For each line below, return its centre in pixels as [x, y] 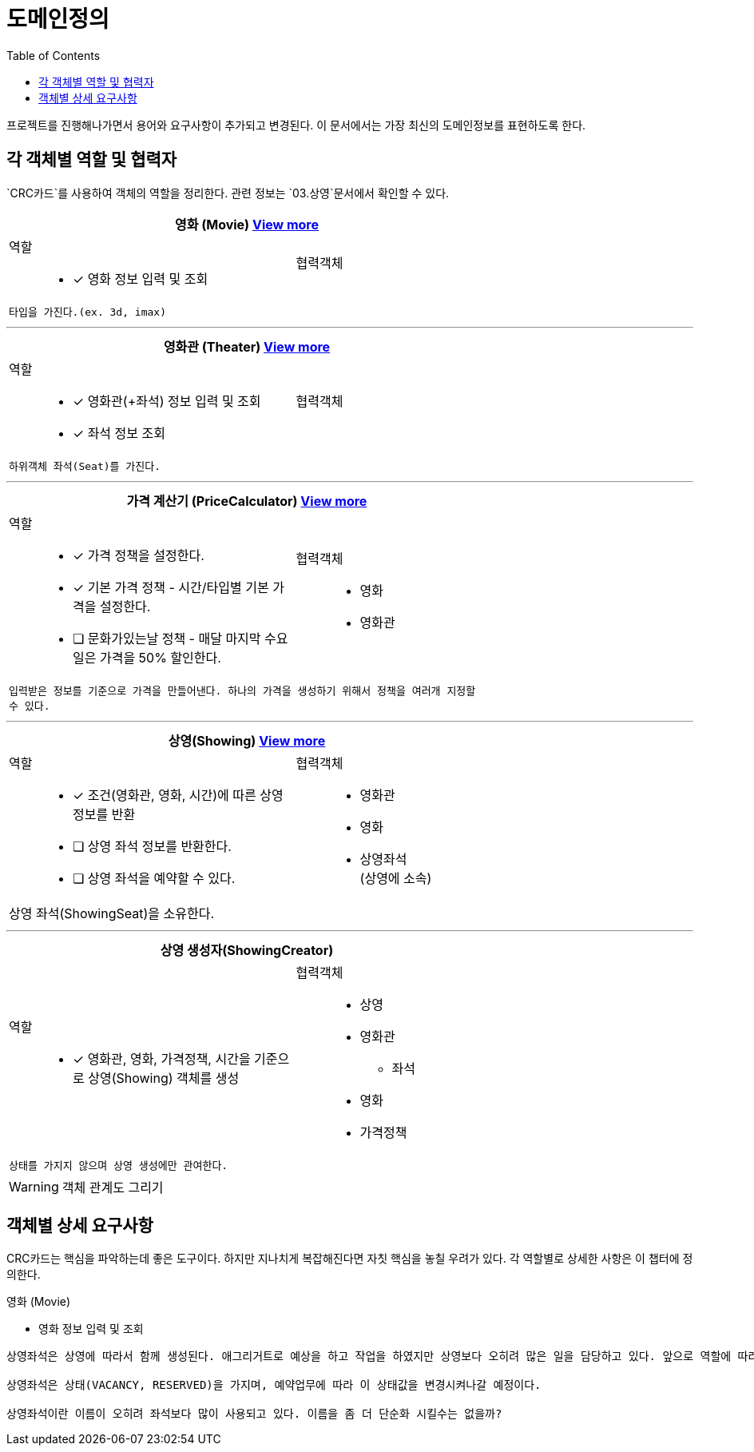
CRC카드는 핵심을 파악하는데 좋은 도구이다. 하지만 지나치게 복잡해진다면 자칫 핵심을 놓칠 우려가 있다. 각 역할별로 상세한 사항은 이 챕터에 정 [350, 1259]
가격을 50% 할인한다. [160, 657]
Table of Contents [54, 55]
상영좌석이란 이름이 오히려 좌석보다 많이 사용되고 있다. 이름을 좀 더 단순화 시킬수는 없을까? [254, 1414]
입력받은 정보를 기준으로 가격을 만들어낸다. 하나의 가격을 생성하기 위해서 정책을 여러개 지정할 [242, 690]
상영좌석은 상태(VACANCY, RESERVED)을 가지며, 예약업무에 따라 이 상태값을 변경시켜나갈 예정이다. [274, 1385]
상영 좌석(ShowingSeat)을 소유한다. [111, 913]
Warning [34, 1186]
